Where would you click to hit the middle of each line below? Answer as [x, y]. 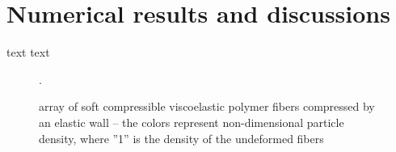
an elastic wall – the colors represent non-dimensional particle [192, 122]
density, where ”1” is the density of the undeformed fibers [181, 138]
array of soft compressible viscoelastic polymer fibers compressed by [207, 106]
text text [28, 52]
